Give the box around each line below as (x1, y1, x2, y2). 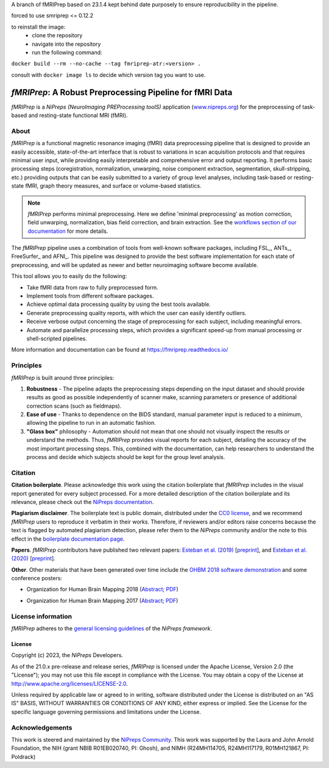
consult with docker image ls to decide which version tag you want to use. (11, 71, 206, 79)
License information (11, 612, 73, 620)
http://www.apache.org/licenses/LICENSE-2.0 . (11, 680, 128, 687)
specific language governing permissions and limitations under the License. (11, 708, 201, 716)
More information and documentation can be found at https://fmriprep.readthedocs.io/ (11, 346, 228, 354)
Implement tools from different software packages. (26, 293, 154, 300)
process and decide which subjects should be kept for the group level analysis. (26, 453, 225, 461)
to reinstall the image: (11, 23, 66, 30)
